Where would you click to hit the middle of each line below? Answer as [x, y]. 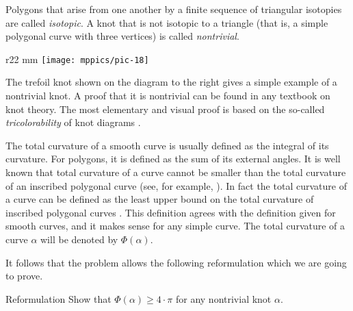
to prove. [24, 276]
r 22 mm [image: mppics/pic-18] [77, 59]
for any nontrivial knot [223, 298]
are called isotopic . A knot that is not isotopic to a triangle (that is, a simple [167, 22]
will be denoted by [79, 239]
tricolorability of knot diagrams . [73, 122]
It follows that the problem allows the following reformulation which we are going [176, 262]
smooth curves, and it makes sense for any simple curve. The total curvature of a [175, 226]
